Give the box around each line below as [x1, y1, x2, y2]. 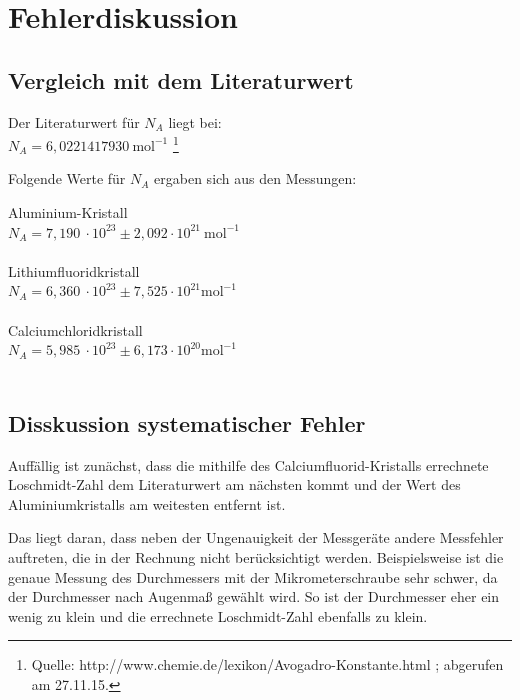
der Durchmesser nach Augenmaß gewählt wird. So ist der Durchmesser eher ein [8, 586, 500, 607]
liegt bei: [168, 111, 222, 132]
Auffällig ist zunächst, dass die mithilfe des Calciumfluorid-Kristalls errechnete [8, 454, 489, 475]
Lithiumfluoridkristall [8, 260, 140, 281]
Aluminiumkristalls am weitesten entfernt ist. [8, 493, 286, 514]
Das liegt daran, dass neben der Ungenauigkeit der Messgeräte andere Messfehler [8, 527, 504, 548]
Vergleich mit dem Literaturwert [8, 64, 354, 95]
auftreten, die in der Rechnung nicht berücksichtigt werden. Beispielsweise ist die [8, 546, 504, 567]
